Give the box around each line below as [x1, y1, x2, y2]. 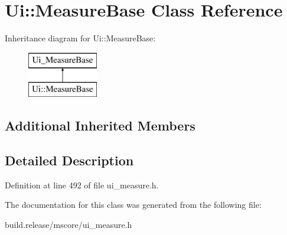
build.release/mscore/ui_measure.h [5, 218, 132, 231]
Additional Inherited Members [5, 116, 195, 135]
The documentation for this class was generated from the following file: [5, 198, 262, 211]
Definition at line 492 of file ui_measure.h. [5, 178, 159, 191]
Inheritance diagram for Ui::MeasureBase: [5, 32, 156, 44]
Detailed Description [5, 151, 134, 169]
